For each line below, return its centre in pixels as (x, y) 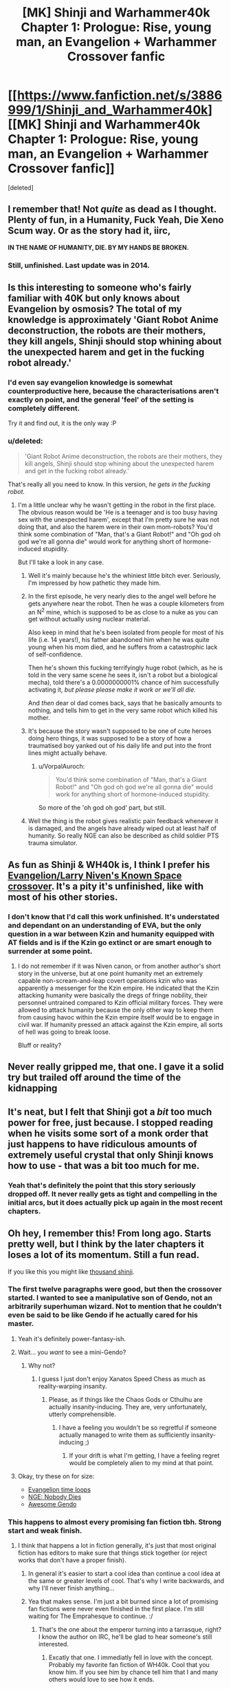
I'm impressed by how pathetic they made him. (94, 583)
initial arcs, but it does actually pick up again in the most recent (115, 1202)
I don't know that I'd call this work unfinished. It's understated (113, 916)
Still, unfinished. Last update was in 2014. (79, 265)
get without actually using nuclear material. (89, 619)
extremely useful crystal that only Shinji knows (111, 1155)
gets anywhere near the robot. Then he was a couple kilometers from (126, 603)
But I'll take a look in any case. (60, 562)
